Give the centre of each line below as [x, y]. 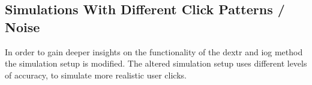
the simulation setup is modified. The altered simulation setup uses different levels [156, 63]
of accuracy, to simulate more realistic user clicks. [96, 75]
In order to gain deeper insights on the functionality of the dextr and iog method [154, 51]
